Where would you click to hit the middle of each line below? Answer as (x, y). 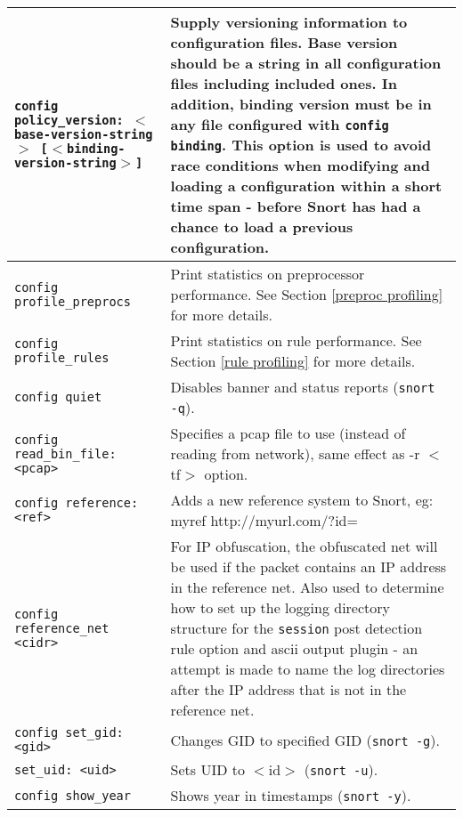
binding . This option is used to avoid (301, 145)
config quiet (58, 397)
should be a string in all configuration (306, 63)
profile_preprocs (73, 301)
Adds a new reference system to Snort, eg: (302, 500)
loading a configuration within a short (306, 186)
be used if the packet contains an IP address (309, 566)
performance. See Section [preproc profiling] (307, 294)
